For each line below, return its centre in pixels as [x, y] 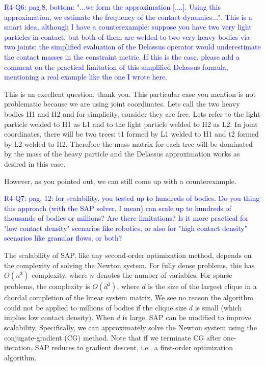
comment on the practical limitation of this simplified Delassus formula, [116, 67]
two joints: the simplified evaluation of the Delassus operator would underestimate [132, 47]
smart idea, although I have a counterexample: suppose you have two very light [128, 27]
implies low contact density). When [59, 317]
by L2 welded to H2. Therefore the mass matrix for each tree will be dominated [128, 143]
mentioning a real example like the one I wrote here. [86, 77]
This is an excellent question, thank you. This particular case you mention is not [130, 94]
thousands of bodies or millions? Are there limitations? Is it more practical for [126, 218]
